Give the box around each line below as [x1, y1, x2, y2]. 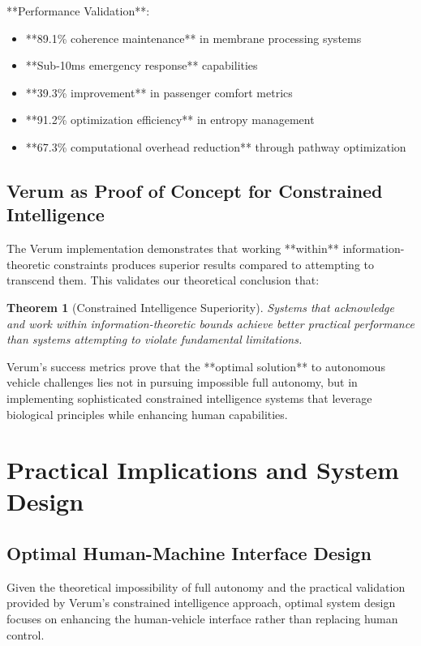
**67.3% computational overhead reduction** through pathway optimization [25, 138, 406, 155]
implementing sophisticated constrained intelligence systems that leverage [6, 389, 372, 406]
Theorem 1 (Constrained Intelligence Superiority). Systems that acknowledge [6, 298, 394, 315]
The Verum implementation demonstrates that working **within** [6, 240, 339, 257]
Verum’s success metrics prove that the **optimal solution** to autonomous [6, 357, 385, 374]
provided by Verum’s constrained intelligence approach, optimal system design [6, 594, 396, 611]
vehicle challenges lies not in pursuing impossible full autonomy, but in [6, 374, 358, 391]
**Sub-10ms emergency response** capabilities [25, 57, 258, 74]
